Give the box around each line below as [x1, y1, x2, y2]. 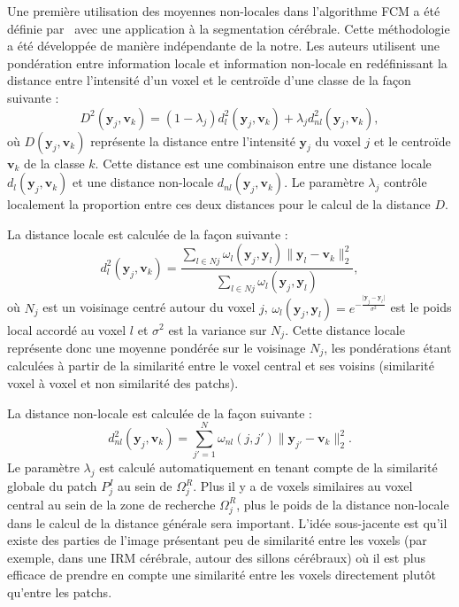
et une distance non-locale [73, 173, 214, 191]
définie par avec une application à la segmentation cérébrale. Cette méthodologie [7, 19, 450, 37]
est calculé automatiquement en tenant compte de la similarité [99, 458, 438, 477]
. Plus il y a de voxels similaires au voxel [193, 477, 413, 495]
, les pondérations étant [324, 338, 452, 356]
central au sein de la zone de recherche [7, 494, 216, 513]
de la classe [24, 153, 85, 172]
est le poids [390, 298, 452, 316]
